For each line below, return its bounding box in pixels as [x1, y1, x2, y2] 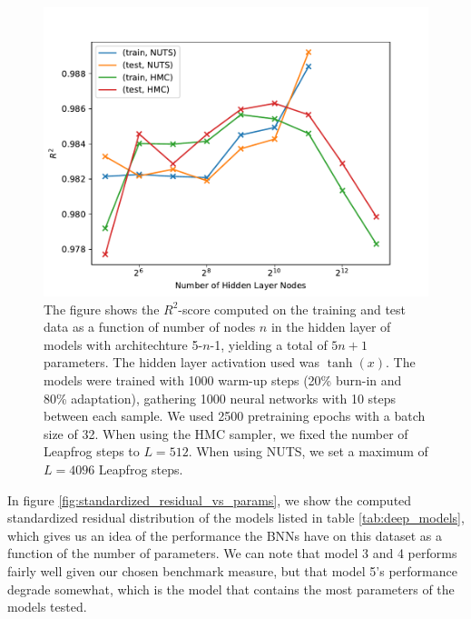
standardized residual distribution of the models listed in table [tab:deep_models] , [7, 508, 465, 527]
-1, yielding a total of [210, 334, 328, 354]
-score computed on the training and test [178, 299, 407, 318]
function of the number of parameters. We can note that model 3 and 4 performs [7, 544, 457, 563]
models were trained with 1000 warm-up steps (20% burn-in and [44, 370, 402, 389]
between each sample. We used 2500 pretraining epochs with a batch [44, 406, 426, 425]
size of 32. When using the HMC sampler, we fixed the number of [44, 424, 408, 443]
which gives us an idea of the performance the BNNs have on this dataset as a [7, 525, 443, 544]
